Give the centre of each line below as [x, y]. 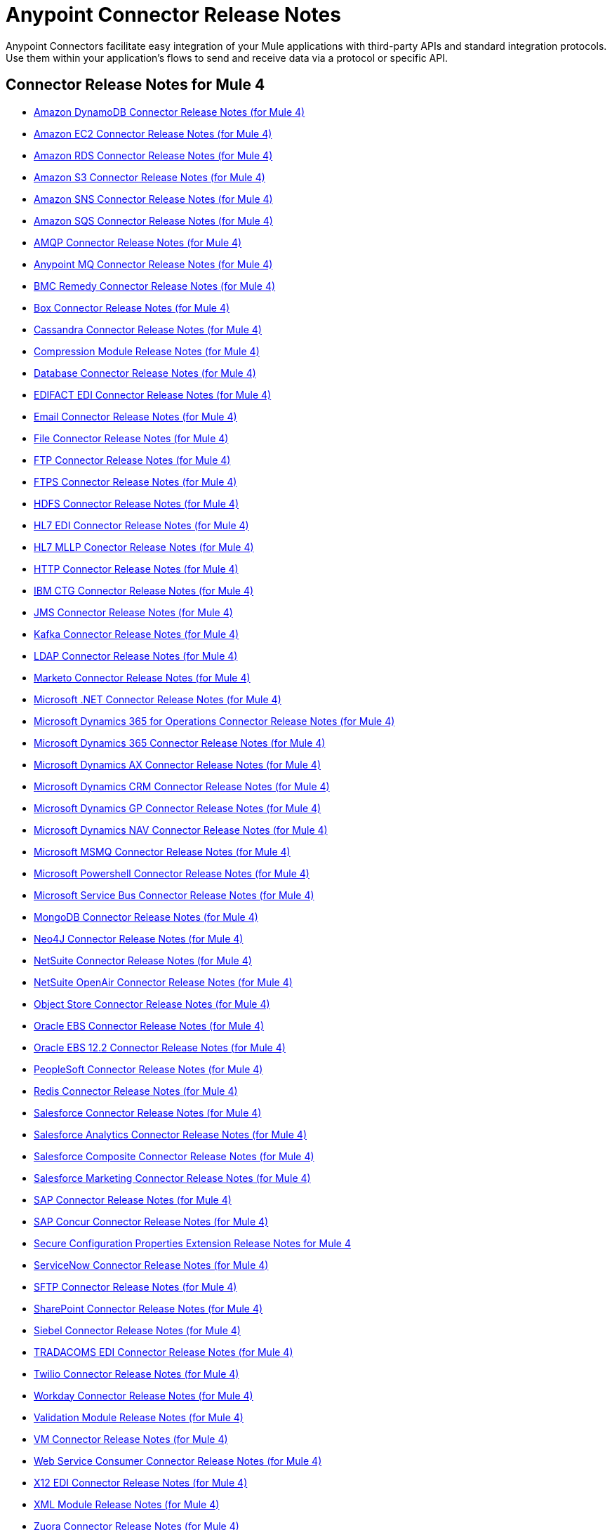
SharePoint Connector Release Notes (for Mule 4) [148, 1308]
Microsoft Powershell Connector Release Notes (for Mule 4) [172, 873]
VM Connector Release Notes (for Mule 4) [131, 1439]
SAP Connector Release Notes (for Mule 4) [133, 1199]
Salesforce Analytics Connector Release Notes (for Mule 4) [171, 1134]
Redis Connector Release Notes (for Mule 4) [136, 1091]
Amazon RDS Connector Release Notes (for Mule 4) [153, 155]
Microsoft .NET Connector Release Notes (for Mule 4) [158, 699]
